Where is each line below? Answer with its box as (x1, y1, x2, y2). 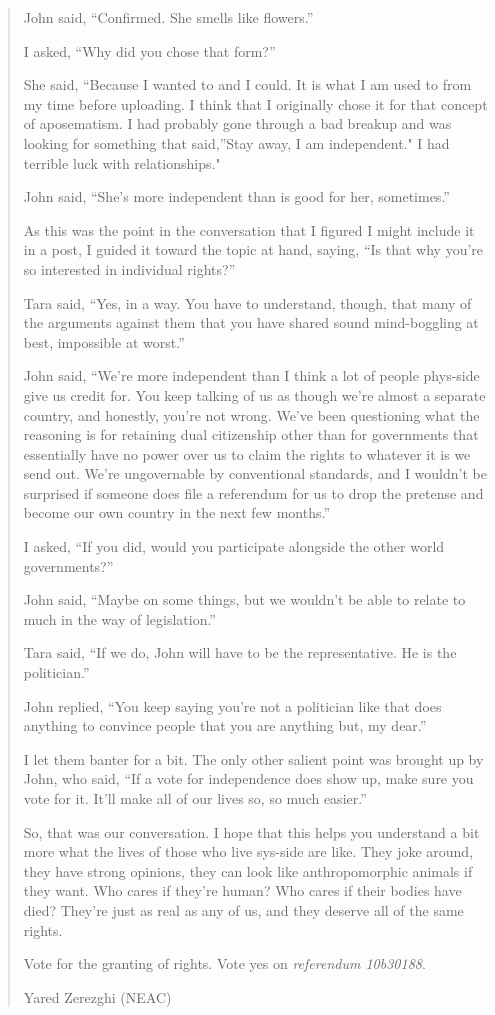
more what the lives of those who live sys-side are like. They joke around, (23, 841, 474, 862)
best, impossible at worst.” (23, 331, 185, 352)
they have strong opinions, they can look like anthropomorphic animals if (23, 860, 473, 881)
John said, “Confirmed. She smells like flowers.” (23, 7, 314, 27)
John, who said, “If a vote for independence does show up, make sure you (23, 768, 474, 789)
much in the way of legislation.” (23, 608, 216, 629)
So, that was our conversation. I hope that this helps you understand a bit (23, 821, 480, 842)
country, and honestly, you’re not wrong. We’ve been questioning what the (23, 404, 480, 425)
